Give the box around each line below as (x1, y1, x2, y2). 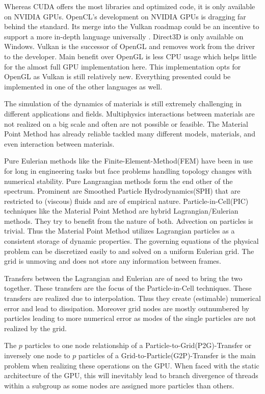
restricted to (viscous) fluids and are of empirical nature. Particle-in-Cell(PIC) (4, 195, 249, 206)
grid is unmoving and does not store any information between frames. (4, 256, 221, 266)
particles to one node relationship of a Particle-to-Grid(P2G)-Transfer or (24, 340, 252, 351)
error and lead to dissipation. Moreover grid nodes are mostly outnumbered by (4, 303, 249, 313)
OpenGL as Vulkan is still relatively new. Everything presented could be (4, 71, 231, 82)
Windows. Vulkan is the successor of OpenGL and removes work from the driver (4, 41, 255, 52)
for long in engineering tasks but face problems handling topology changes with (4, 165, 252, 176)
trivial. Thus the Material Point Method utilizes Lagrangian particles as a (4, 225, 235, 236)
